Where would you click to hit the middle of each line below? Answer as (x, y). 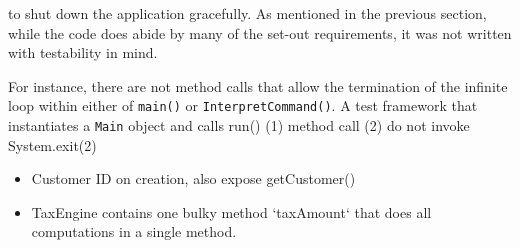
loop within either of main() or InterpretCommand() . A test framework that (243, 105)
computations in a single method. (134, 231)
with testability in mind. (83, 52)
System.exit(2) (52, 144)
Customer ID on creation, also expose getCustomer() (193, 178)
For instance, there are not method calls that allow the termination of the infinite (258, 85)
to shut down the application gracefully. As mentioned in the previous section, (247, 13)
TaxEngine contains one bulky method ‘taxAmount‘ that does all (231, 211)
